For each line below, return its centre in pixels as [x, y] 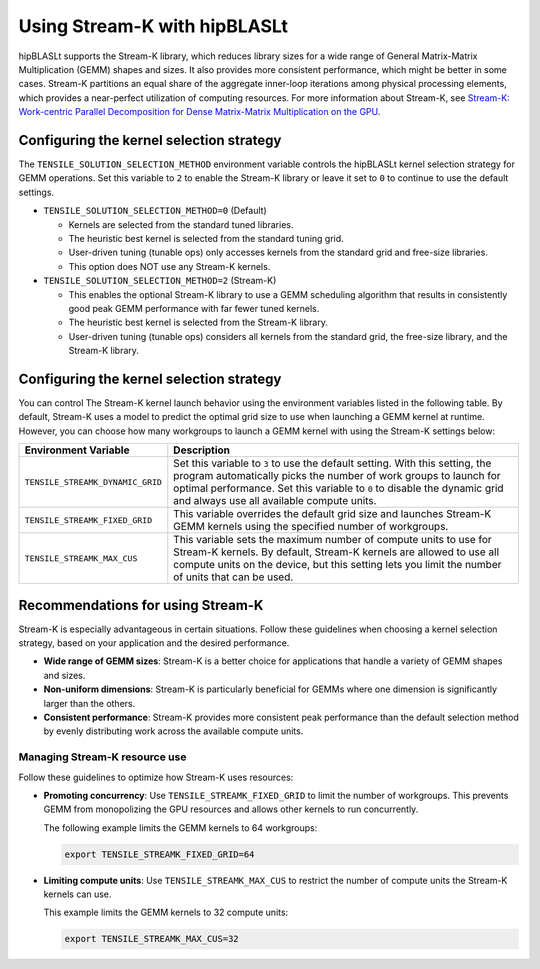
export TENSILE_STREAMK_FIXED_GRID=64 [159, 854]
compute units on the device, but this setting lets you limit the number [337, 565]
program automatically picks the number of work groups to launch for [337, 476]
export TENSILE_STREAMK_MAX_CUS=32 [151, 939]
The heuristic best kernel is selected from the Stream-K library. [198, 322]
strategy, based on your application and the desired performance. [154, 643]
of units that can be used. [233, 577]
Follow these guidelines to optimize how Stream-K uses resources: [156, 777]
